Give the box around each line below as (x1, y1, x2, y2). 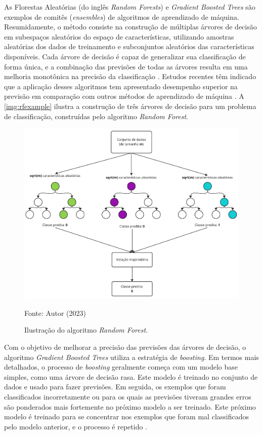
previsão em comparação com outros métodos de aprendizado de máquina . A (4, 91, 244, 101)
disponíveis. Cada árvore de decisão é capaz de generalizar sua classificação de (4, 51, 246, 61)
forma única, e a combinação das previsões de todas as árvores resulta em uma (4, 61, 248, 71)
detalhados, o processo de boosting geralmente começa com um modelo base (4, 361, 238, 372)
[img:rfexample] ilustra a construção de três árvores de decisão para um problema (4, 100, 256, 111)
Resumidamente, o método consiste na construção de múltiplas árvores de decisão (4, 21, 257, 32)
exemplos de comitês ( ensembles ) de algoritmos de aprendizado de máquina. (4, 11, 239, 22)
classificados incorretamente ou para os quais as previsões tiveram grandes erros (4, 391, 251, 402)
